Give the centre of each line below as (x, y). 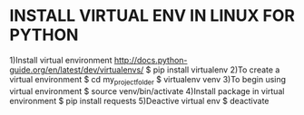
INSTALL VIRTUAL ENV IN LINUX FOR (152, 16)
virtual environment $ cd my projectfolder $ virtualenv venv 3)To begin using (148, 80)
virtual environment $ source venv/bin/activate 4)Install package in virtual (147, 91)
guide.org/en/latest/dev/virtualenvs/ (77, 70)
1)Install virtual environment (61, 60)
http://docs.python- (151, 60)
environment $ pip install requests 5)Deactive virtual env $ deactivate (139, 101)
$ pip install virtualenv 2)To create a (213, 70)
